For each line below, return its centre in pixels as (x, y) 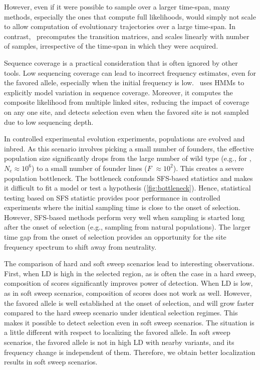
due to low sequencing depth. (49, 122)
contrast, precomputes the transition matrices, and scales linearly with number (127, 36)
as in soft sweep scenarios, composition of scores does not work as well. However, (128, 293)
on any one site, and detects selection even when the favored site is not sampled (126, 112)
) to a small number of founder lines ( (89, 168)
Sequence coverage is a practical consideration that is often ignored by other (121, 62)
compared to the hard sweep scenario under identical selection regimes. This (121, 313)
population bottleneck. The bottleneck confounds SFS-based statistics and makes (128, 178)
